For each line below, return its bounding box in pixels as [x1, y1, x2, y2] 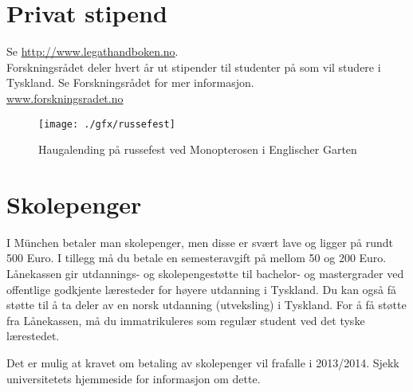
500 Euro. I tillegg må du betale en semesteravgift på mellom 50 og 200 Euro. [6, 249, 387, 266]
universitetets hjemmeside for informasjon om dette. [6, 370, 261, 386]
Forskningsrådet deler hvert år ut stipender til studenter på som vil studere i [6, 58, 381, 75]
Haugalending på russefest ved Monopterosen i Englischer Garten [38, 141, 357, 158]
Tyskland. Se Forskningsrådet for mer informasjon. [6, 74, 254, 91]
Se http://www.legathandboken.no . [6, 43, 179, 60]
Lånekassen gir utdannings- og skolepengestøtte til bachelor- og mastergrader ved [6, 265, 404, 282]
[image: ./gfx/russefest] [38, 118, 175, 130]
